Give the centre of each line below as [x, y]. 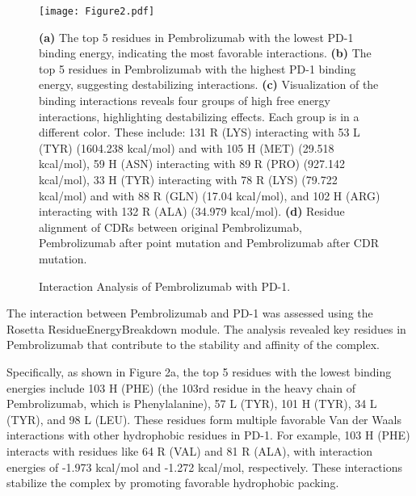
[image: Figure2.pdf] [97, 11]
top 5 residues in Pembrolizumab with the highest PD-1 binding [197, 68]
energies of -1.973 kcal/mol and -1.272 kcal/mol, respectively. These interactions [204, 467]
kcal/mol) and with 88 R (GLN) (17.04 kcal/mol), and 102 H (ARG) [210, 195]
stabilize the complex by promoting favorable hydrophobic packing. [173, 483]
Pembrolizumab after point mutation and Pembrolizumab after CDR [209, 243]
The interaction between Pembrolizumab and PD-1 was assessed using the [190, 313]
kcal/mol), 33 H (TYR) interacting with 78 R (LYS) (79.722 [188, 179]
